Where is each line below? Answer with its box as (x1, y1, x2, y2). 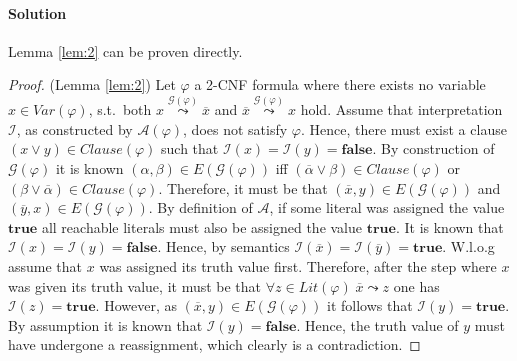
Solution (8, 2, 67, 23)
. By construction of (372, 138, 495, 159)
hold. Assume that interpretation (300, 99, 503, 120)
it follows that (326, 295, 413, 316)
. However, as (95, 295, 177, 316)
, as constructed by (16, 118, 133, 139)
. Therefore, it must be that (158, 177, 328, 198)
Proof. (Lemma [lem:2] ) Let (8, 74, 176, 95)
